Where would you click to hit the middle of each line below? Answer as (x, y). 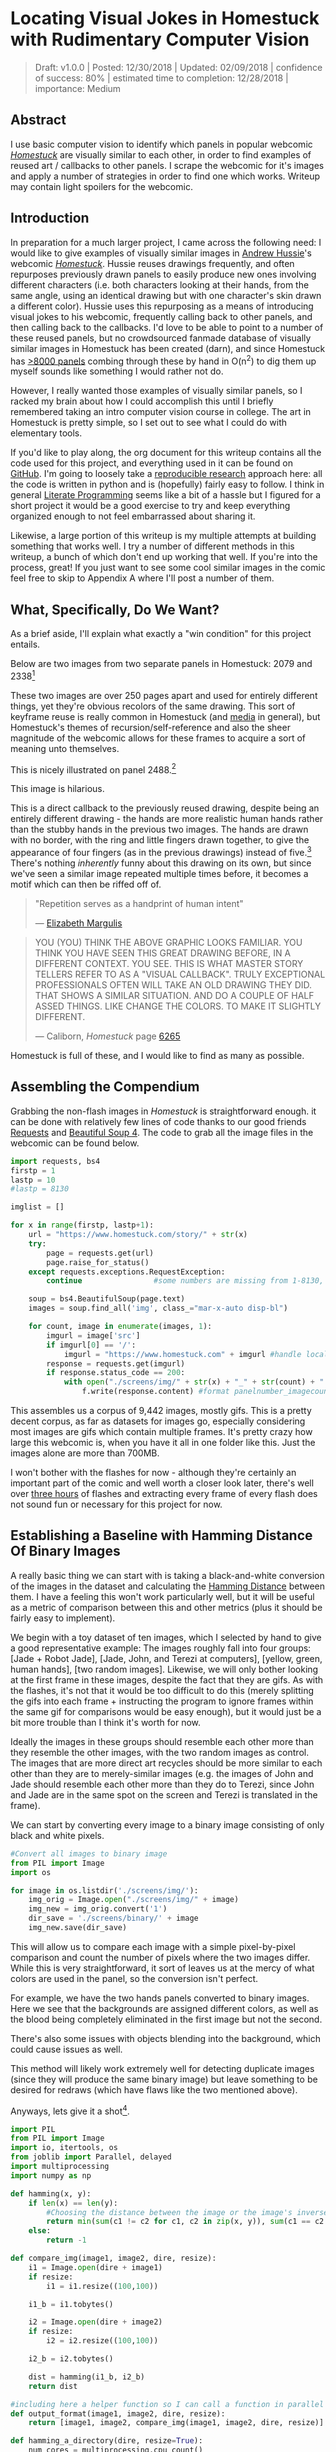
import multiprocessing (60, 2167)
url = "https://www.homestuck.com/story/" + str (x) (138, 1235)
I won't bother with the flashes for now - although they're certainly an (153, 1473)
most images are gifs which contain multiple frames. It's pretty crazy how (161, 1432)
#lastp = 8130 (40, 1189)
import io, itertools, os (64, 2148)
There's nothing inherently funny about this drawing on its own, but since (161, 863)
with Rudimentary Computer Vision (160, 39)
